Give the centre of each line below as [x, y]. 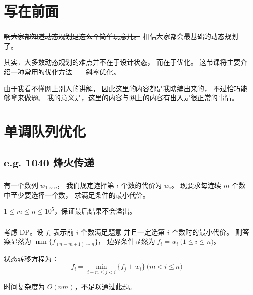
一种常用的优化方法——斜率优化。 [65, 72]
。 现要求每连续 [196, 185]
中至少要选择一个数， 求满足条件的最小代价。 [77, 194]
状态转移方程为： [31, 258]
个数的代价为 [142, 185]
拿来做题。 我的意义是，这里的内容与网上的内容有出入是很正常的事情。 [124, 98]
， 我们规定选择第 [86, 185]
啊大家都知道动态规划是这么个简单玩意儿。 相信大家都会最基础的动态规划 [121, 36]
